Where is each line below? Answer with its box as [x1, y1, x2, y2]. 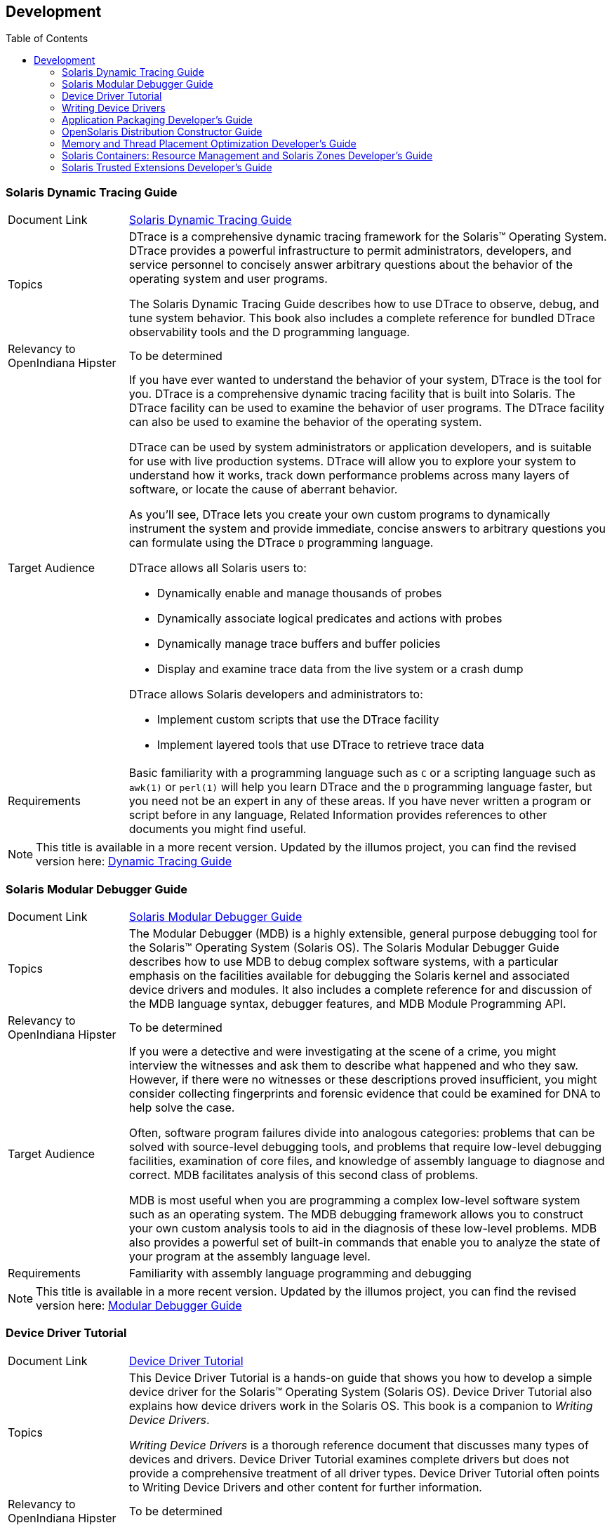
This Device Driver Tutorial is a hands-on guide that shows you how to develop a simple [128, 1370, 592, 1385]
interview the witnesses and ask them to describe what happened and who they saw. [128, 1058, 578, 1072]
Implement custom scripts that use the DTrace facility [157, 712, 439, 727]
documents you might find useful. [128, 822, 307, 837]
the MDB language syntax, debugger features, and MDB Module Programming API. [128, 996, 566, 1011]
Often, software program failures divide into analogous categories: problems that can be [128, 1125, 595, 1140]
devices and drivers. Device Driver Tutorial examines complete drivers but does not [128, 1451, 570, 1466]
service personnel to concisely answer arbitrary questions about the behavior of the [128, 258, 573, 272]
